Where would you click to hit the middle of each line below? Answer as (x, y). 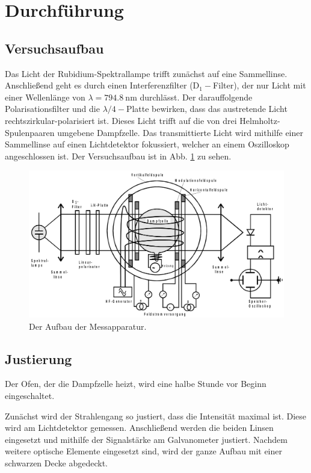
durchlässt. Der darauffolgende (196, 97)
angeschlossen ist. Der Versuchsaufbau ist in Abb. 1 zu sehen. (118, 156)
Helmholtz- (260, 120)
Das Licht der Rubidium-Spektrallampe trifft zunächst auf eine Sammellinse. (146, 73)
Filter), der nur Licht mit (260, 85)
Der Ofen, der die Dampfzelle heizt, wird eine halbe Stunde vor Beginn (136, 384)
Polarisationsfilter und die (52, 109)
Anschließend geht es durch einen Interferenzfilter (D (102, 85)
